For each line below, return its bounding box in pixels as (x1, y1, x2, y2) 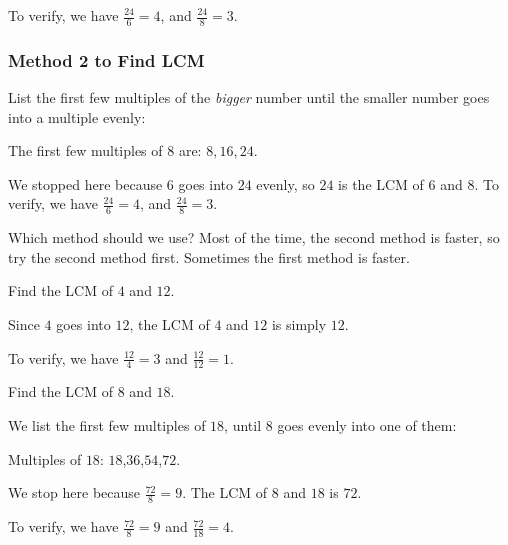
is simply (271, 314, 327, 335)
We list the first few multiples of (8, 415, 206, 436)
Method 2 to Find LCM (8, 47, 205, 72)
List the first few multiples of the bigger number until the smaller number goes (8, 87, 490, 108)
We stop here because (8, 482, 141, 503)
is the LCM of (338, 173, 424, 194)
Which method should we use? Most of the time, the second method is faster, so (8, 227, 500, 248)
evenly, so (256, 173, 315, 194)
